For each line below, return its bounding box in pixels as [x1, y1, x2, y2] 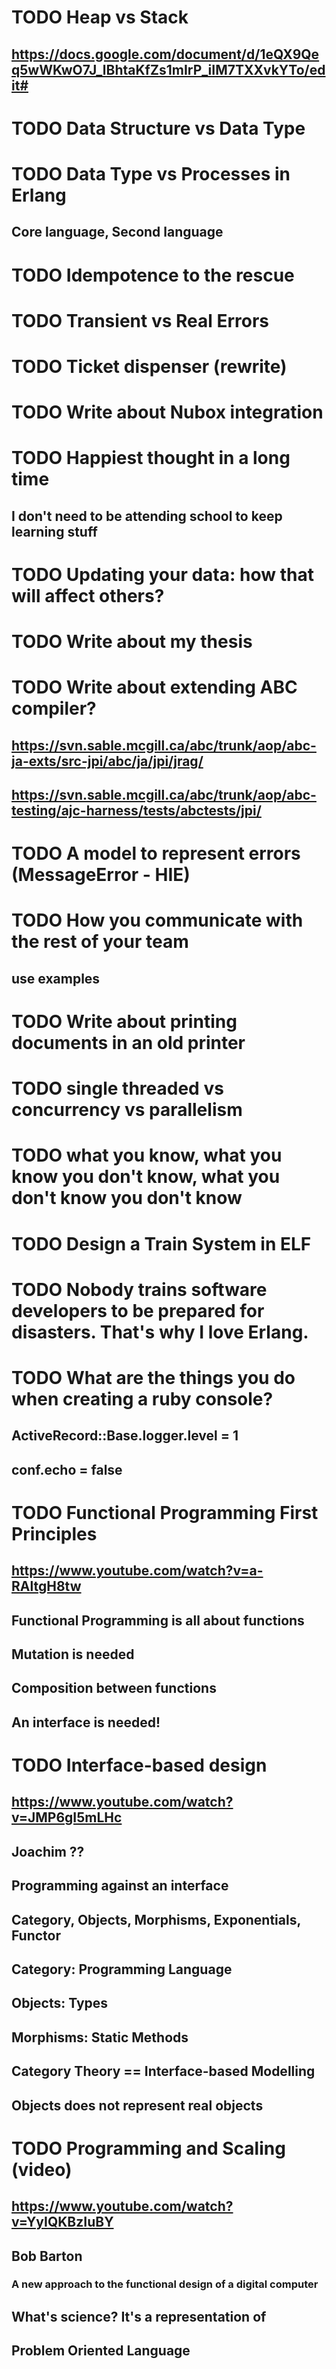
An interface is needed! [11, 1714, 161, 1731]
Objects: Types [11, 1995, 109, 2012]
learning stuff [11, 523, 98, 540]
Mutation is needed [11, 1646, 135, 1663]
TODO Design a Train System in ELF [11, 1232, 312, 1255]
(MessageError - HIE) [11, 864, 191, 886]
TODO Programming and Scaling [11, 2137, 286, 2160]
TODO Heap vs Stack [11, 6, 189, 29]
